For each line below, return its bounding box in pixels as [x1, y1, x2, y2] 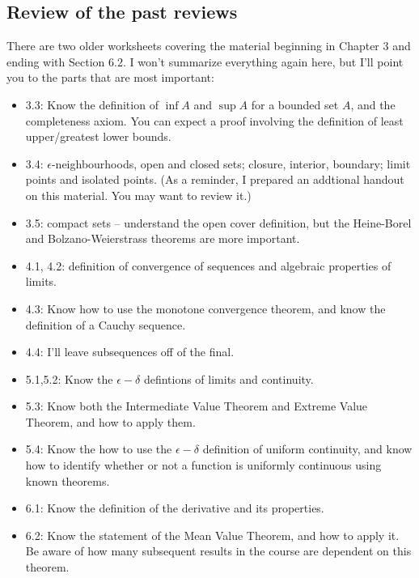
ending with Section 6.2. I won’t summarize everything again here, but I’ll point [6, 53, 404, 70]
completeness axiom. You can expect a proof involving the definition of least [25, 112, 404, 129]
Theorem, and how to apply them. [25, 413, 196, 430]
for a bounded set [251, 96, 339, 113]
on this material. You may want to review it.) [25, 186, 252, 203]
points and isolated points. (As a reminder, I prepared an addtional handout [25, 171, 404, 188]
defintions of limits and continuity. [143, 370, 314, 387]
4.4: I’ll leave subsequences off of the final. [25, 343, 235, 360]
